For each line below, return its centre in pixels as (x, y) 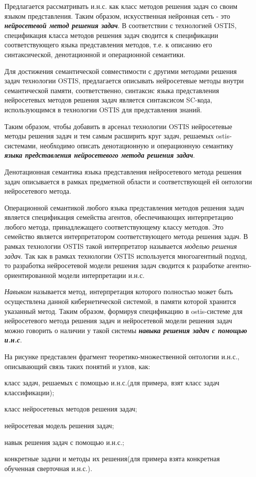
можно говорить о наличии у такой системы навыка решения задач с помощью (126, 330)
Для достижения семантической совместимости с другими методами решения (121, 71)
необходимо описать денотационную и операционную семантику (137, 145)
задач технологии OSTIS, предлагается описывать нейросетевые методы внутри (124, 81)
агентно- (239, 265)
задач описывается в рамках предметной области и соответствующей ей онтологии (128, 181)
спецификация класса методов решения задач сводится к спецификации (112, 35)
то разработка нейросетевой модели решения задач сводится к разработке (114, 265)
